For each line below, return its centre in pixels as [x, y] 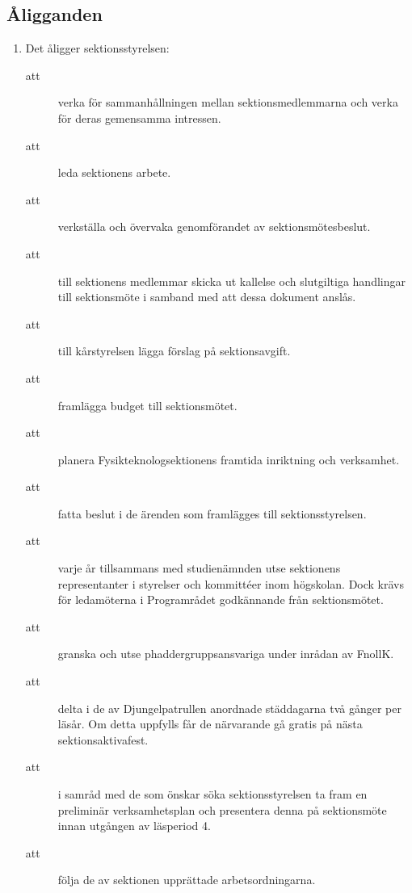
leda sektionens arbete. [114, 172]
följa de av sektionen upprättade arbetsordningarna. [187, 880]
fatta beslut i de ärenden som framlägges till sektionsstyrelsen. [212, 513]
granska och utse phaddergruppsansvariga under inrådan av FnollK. [226, 654]
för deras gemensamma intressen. [139, 117]
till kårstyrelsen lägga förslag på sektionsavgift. [174, 351]
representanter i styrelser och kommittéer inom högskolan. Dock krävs [231, 583]
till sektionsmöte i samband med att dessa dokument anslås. [207, 297]
